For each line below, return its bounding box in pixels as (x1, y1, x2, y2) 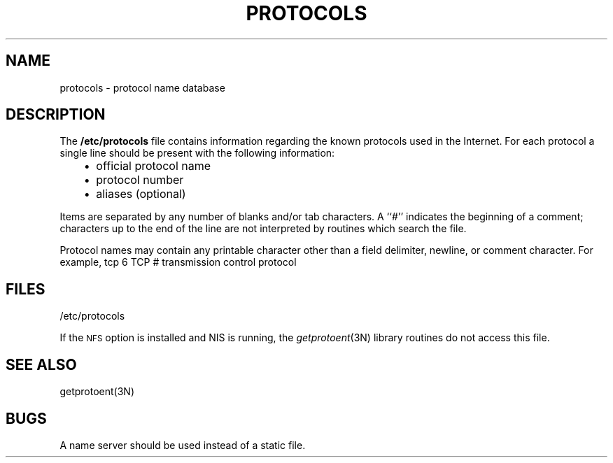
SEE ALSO (6, 355, 77, 373)
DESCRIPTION (6, 106, 106, 124)
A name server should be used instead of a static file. (59, 439, 306, 451)
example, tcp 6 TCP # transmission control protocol (59, 256, 297, 269)
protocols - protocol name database (59, 81, 225, 94)
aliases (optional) (96, 187, 186, 201)
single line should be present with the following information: (59, 147, 335, 159)
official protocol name (96, 159, 211, 173)
